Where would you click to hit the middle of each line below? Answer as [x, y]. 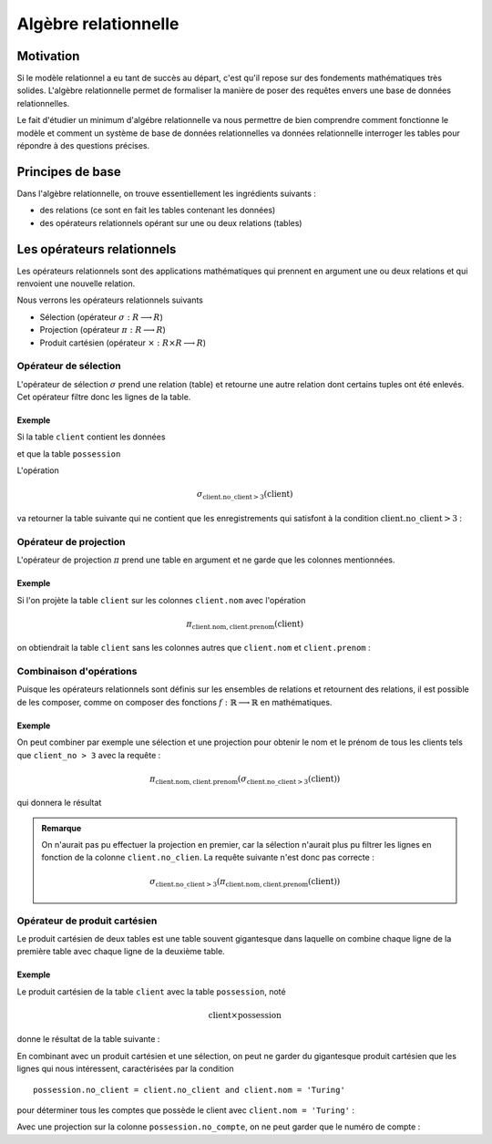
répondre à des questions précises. [83, 146]
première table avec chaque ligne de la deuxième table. [121, 952]
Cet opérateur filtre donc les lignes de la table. [104, 397]
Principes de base [69, 172]
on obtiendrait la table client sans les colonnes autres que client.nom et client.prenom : [194, 648]
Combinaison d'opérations [77, 672]
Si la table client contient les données [91, 437]
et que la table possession [69, 453]
